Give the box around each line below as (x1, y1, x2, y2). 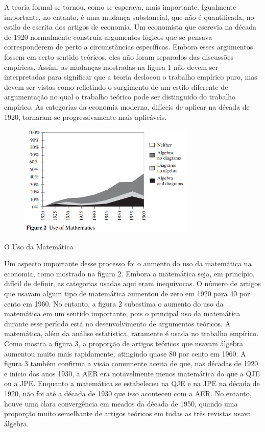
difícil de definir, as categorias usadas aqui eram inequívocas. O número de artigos (4, 278, 261, 289)
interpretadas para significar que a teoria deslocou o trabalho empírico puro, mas (4, 71, 257, 82)
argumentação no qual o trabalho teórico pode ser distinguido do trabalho (4, 91, 236, 102)
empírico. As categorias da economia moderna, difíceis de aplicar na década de (4, 101, 250, 112)
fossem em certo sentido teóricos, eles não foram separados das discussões (4, 51, 233, 62)
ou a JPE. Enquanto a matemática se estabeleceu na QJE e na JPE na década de (4, 378, 260, 389)
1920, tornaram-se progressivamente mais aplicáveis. (4, 111, 167, 122)
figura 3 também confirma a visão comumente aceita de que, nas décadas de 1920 (4, 358, 258, 369)
